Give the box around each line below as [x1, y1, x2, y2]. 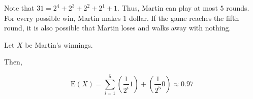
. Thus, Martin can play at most [117, 3, 218, 13]
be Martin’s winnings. [25, 39, 93, 50]
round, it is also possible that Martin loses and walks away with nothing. [4, 22, 231, 33]
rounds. [226, 3, 249, 13]
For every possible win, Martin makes [4, 12, 121, 23]
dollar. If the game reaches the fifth [129, 12, 239, 23]
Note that [4, 3, 35, 13]
